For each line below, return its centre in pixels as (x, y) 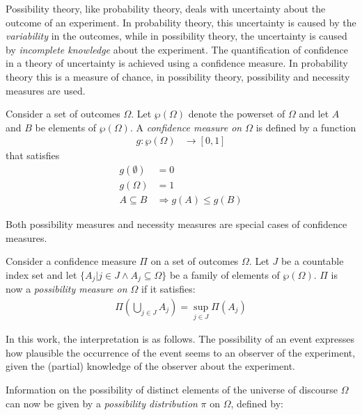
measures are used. (46, 90)
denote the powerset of (237, 114)
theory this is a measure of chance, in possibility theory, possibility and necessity (178, 76)
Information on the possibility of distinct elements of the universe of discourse (172, 389)
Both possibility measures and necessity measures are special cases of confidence (176, 224)
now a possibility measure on (66, 289)
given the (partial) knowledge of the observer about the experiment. (150, 366)
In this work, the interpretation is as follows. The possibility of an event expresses (180, 339)
